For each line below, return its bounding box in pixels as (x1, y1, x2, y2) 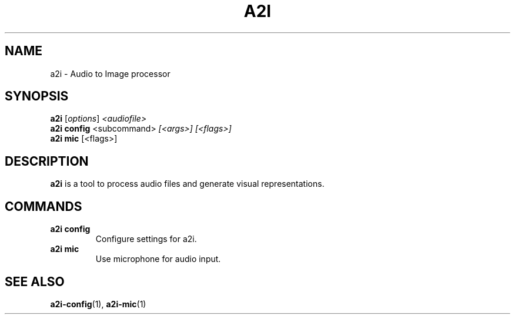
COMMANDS (5, 199, 82, 214)
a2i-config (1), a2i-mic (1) (50, 298, 146, 309)
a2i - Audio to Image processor (50, 68, 170, 79)
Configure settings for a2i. (95, 234, 197, 244)
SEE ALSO (5, 274, 65, 289)
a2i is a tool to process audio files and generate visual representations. (50, 179, 325, 189)
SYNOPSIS (5, 89, 69, 104)
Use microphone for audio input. (95, 254, 221, 264)
